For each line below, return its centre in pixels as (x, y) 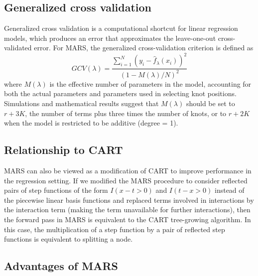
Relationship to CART (64, 150)
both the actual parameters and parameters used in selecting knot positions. (120, 93)
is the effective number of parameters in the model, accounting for (150, 83)
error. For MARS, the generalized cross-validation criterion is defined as (144, 48)
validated (18, 48)
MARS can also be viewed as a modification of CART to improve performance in (128, 171)
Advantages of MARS (61, 266)
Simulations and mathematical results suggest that (81, 103)
